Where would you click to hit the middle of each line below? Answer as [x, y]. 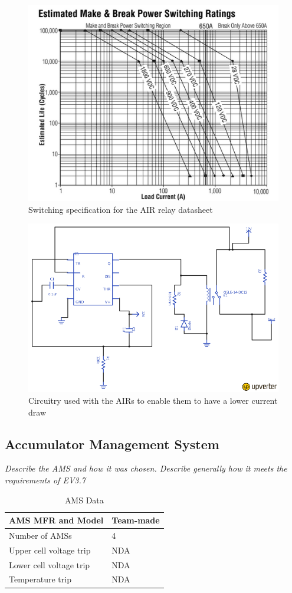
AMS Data [84, 500]
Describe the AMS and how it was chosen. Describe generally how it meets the [146, 468]
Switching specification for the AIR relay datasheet [121, 209]
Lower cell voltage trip [50, 564]
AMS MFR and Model [56, 520]
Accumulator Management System [112, 444]
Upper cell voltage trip [50, 550]
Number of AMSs [40, 535]
